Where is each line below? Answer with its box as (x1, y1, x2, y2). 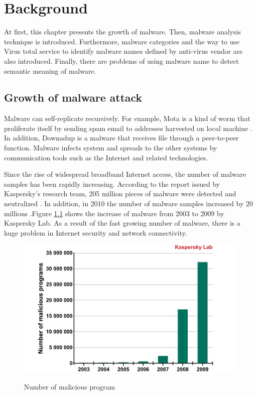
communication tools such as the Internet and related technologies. (4, 152, 208, 162)
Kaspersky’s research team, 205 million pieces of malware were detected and (4, 188, 237, 199)
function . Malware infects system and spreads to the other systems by (4, 142, 217, 153)
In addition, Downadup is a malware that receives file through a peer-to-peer (4, 132, 239, 143)
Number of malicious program (24, 381, 115, 392)
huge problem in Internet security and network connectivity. (4, 227, 187, 238)
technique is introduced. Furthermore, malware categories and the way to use (4, 36, 240, 46)
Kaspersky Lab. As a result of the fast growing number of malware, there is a (4, 218, 241, 228)
